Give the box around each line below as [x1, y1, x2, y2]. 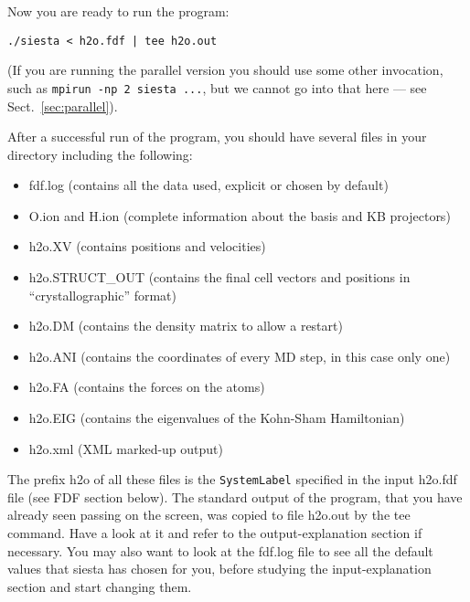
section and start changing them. [7, 576, 192, 596]
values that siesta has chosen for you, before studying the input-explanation [7, 559, 432, 578]
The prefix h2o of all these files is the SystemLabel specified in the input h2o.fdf [7, 470, 457, 489]
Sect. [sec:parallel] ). [7, 96, 118, 115]
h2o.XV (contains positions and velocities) [28, 237, 266, 256]
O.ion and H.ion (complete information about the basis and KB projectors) [28, 206, 451, 225]
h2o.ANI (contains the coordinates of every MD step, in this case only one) [28, 346, 451, 365]
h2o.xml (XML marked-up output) [28, 438, 224, 458]
